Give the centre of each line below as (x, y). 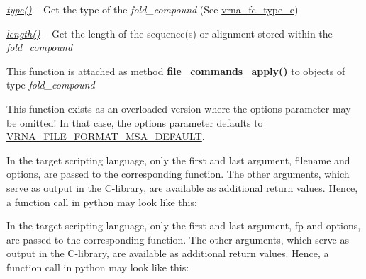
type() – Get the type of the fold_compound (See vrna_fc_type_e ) (152, 9)
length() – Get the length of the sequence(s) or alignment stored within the (170, 33)
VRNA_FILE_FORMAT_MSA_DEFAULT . (106, 136)
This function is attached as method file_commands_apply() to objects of (176, 70)
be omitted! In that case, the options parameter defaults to (135, 122)
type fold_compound (51, 85)
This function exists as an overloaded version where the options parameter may (179, 108)
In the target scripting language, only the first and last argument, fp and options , (184, 226)
